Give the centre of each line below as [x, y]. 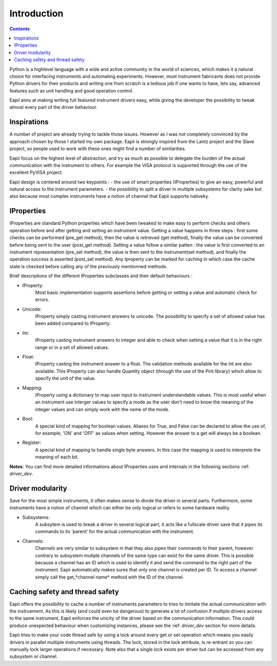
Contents [20, 29]
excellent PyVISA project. [36, 173]
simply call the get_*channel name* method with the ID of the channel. [110, 577]
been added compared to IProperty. [73, 323]
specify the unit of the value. [65, 378]
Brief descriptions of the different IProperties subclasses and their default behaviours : [101, 276]
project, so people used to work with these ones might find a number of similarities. [98, 149]
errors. [42, 300]
